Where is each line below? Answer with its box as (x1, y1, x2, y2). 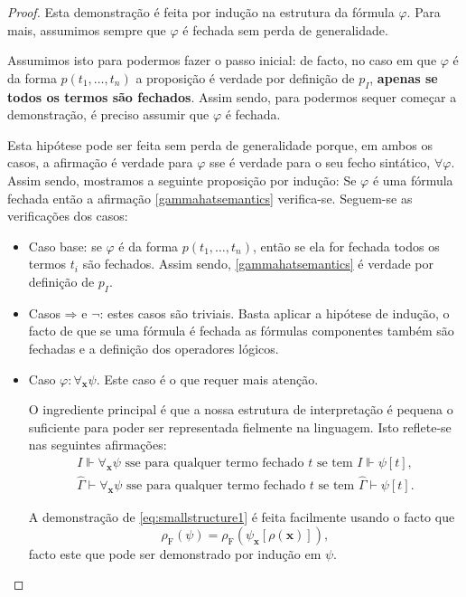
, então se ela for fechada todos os (252, 236, 440, 255)
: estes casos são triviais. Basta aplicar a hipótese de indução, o (99, 303, 450, 322)
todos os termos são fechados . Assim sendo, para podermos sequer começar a (7, 87, 457, 106)
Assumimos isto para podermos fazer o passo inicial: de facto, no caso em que (7, 51, 437, 70)
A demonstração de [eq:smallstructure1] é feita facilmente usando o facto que (28, 507, 455, 526)
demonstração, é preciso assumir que (7, 105, 210, 124)
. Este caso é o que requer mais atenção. (96, 369, 319, 388)
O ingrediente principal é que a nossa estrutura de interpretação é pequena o (28, 400, 453, 419)
